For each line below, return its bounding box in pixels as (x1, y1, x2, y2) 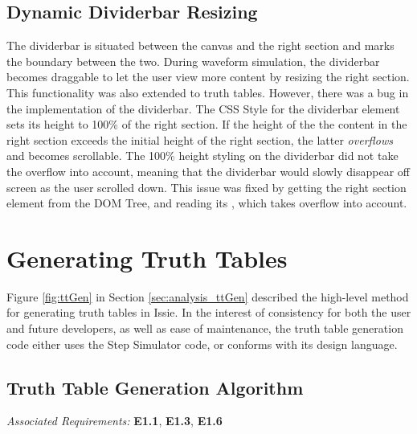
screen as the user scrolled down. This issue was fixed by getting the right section (6, 178, 407, 195)
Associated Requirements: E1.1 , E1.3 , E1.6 (6, 412, 223, 429)
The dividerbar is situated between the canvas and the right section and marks (6, 37, 395, 54)
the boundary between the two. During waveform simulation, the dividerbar (6, 52, 380, 69)
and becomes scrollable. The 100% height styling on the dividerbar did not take (6, 147, 399, 164)
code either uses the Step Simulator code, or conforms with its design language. (6, 335, 398, 352)
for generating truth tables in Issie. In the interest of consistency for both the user (6, 304, 411, 321)
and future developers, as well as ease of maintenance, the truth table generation (6, 320, 403, 337)
